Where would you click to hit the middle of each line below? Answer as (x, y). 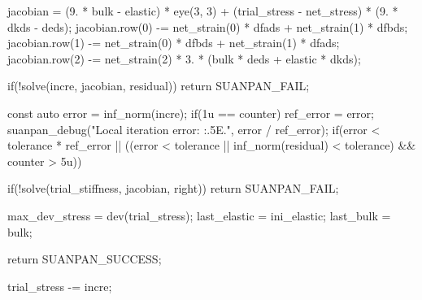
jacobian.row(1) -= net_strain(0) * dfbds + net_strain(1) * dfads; (174, 43)
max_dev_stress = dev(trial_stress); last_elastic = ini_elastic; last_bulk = (199, 215)
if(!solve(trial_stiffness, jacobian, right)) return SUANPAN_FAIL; (173, 188)
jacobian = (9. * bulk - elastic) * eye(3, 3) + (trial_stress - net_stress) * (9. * (203, 11)
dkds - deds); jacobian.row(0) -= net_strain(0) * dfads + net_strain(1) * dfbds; (208, 26)
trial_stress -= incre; (60, 286)
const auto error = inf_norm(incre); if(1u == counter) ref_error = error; (191, 113)
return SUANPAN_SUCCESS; (85, 259)
